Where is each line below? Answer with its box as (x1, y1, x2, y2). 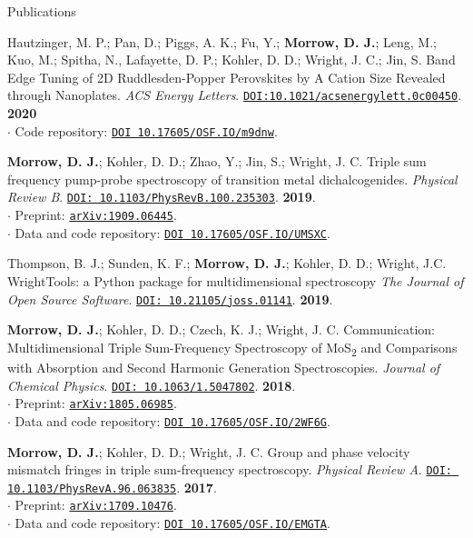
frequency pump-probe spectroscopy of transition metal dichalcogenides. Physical (7, 169, 458, 188)
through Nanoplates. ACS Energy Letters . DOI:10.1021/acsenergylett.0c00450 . (7, 85, 462, 105)
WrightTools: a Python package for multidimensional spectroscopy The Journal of (7, 272, 464, 291)
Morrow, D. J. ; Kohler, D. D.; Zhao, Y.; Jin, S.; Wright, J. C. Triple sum (7, 152, 427, 171)
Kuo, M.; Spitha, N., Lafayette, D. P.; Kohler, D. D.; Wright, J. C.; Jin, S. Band (7, 50, 456, 69)
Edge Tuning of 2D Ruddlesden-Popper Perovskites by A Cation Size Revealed (7, 67, 446, 86)
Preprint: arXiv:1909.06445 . (15, 205, 177, 224)
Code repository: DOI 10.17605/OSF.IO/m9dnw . (15, 121, 278, 140)
